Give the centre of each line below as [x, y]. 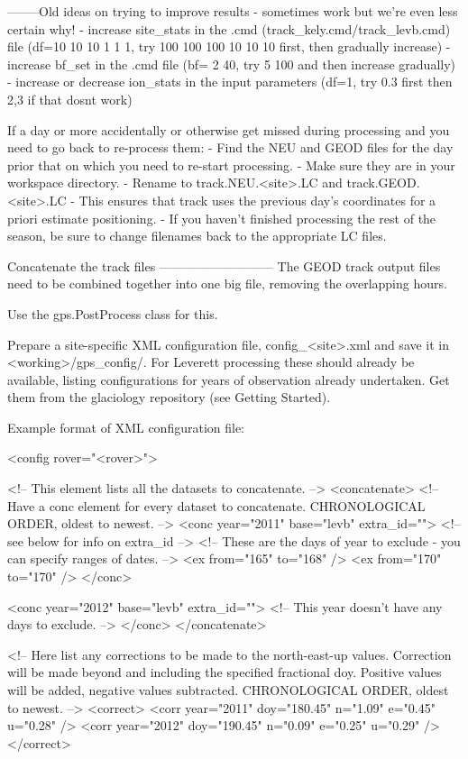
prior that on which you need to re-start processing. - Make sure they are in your [231, 165]
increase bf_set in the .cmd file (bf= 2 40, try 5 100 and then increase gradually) [231, 64]
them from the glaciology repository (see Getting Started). [169, 397]
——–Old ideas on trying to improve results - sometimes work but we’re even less [233, 11]
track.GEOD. [383, 183]
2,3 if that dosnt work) [70, 99]
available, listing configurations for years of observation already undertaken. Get [229, 379]
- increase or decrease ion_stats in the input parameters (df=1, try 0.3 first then [230, 82]
